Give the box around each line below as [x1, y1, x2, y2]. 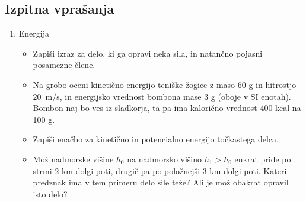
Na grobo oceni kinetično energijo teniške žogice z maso [33, 78, 235, 90]
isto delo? [33, 187, 68, 200]
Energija [18, 27, 49, 40]
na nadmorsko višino [127, 152, 202, 165]
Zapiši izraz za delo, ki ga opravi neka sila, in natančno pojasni [33, 47, 263, 59]
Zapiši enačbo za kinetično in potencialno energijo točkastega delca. [33, 133, 279, 145]
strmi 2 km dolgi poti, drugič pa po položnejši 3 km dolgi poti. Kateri [33, 164, 287, 177]
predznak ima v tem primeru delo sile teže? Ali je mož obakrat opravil [33, 176, 289, 188]
